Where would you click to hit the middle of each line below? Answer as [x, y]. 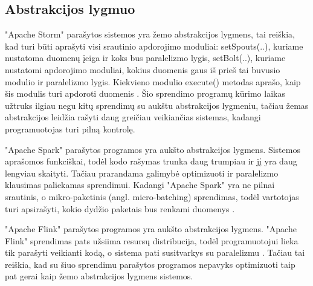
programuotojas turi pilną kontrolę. [70, 128]
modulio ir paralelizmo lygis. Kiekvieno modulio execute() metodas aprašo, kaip [153, 81]
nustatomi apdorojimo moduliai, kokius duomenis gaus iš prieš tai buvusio [143, 69]
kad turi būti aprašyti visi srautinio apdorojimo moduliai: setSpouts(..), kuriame [154, 46]
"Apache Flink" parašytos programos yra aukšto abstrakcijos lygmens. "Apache [151, 229]
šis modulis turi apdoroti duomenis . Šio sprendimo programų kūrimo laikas [145, 93]
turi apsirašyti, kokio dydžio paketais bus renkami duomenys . [120, 208]
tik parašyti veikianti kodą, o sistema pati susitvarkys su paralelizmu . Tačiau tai [155, 252]
